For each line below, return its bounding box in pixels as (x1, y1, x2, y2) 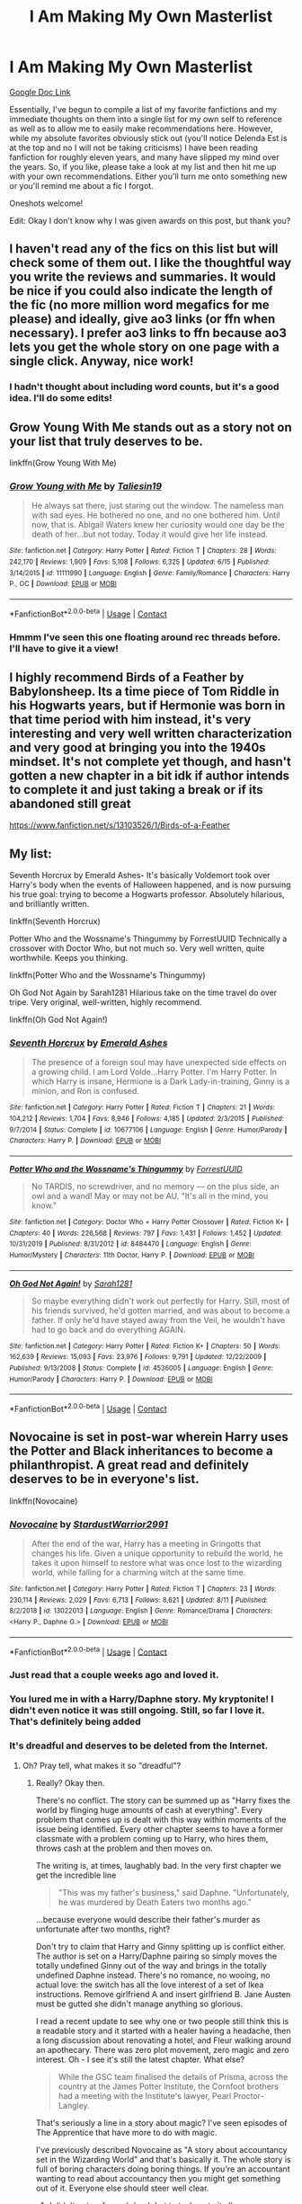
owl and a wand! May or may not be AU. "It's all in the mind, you (31, 1191, 269, 1202)
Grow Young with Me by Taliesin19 (9, 479, 163, 492)
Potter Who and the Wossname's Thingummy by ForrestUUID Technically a (9, 933, 288, 945)
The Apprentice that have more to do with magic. (35, 2127, 218, 2137)
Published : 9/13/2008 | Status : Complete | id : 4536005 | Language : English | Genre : (9, 1364, 274, 1373)
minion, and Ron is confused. (31, 1086, 139, 1097)
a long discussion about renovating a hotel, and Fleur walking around (35, 2034, 292, 2046)
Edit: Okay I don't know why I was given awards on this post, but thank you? (9, 215, 291, 226)
